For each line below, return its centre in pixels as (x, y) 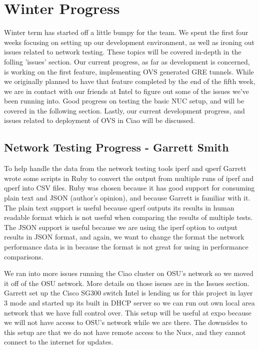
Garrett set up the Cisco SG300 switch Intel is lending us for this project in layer (128, 293)
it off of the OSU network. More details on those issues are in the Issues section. (127, 283)
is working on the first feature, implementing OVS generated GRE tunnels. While (129, 71)
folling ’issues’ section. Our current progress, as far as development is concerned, (127, 61)
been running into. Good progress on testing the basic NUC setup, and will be (124, 101)
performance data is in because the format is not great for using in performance (126, 247)
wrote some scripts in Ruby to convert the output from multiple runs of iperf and (129, 178)
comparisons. (24, 256)
